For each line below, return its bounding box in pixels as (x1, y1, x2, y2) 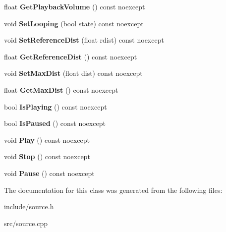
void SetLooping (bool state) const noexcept (4, 18, 144, 28)
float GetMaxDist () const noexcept (4, 84, 118, 95)
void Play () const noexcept (4, 134, 90, 145)
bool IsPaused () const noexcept (4, 118, 106, 128)
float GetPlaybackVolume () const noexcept (4, 1, 145, 11)
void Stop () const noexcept (4, 151, 90, 162)
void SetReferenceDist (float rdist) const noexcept (4, 35, 164, 45)
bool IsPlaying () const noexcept (4, 101, 107, 112)
